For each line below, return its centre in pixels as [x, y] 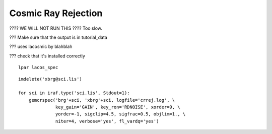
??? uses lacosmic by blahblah [41, 47]
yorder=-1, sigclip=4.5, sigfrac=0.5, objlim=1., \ [121, 114]
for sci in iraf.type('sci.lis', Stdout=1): [74, 93]
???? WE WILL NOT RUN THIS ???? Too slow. [56, 28]
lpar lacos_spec [38, 68]
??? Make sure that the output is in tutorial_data [58, 37]
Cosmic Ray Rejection [56, 13]
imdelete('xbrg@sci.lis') [50, 79]
